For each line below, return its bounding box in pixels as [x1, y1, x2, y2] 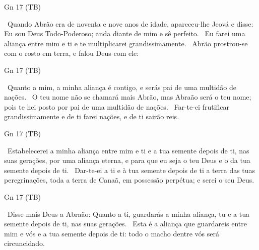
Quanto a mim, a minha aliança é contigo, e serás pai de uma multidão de [7, 81, 236, 92]
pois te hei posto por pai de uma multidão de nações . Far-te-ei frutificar [4, 101, 230, 112]
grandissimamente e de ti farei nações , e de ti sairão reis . [4, 111, 179, 122]
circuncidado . [4, 238, 45, 248]
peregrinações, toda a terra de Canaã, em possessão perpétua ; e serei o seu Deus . [4, 175, 254, 185]
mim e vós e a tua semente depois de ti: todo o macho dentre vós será [4, 228, 219, 238]
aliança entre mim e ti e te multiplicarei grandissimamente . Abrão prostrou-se [4, 38, 248, 48]
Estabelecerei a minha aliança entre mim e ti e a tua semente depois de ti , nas [8, 145, 249, 155]
